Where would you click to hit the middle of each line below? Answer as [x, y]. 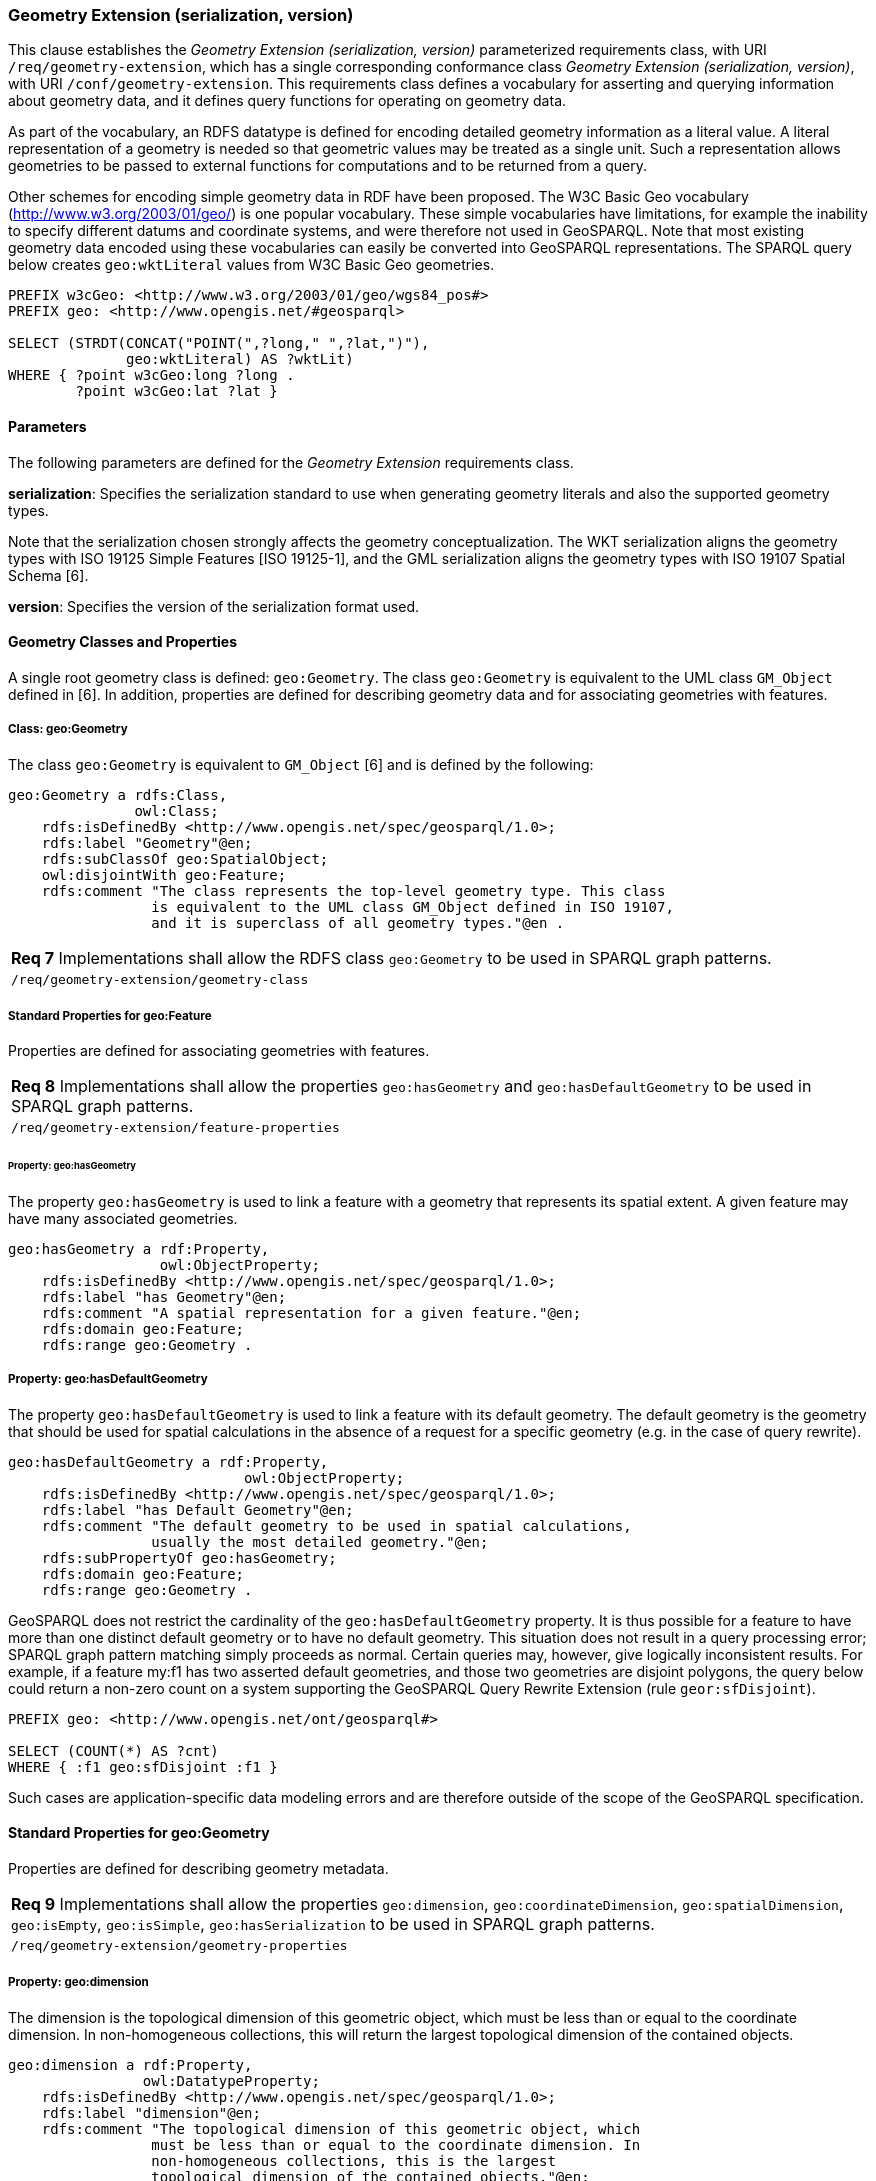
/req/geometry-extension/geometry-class [160, 979]
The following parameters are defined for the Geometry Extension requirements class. [291, 462]
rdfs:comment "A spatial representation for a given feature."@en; [311, 1313]
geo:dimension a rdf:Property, [130, 2064]
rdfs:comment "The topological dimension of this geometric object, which [341, 2128]
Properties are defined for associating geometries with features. [219, 1051]
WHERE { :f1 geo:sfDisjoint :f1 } [143, 1766]
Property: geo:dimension [78, 1982]
